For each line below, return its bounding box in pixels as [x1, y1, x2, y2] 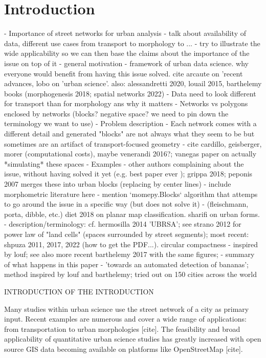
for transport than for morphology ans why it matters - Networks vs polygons [4, 98, 248, 109]
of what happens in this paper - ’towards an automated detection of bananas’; [4, 258, 249, 269]
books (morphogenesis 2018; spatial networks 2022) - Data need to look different [4, 88, 256, 98]
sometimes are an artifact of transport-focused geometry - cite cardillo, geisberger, [4, 138, 262, 149]
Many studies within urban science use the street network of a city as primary [4, 303, 249, 314]
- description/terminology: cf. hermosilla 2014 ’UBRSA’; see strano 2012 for [4, 218, 241, 229]
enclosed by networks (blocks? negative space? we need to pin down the [4, 108, 229, 118]
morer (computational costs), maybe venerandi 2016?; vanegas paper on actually [4, 148, 257, 159]
